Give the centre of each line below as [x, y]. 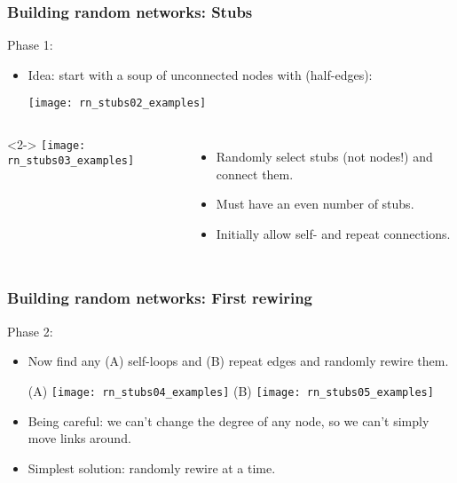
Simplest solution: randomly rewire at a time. [152, 467]
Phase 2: [30, 331]
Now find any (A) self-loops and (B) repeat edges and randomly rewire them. [238, 361]
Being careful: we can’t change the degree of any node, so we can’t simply [228, 420]
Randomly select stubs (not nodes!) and [324, 157]
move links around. [79, 438]
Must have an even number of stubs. [315, 204]
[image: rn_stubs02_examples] [117, 103]
